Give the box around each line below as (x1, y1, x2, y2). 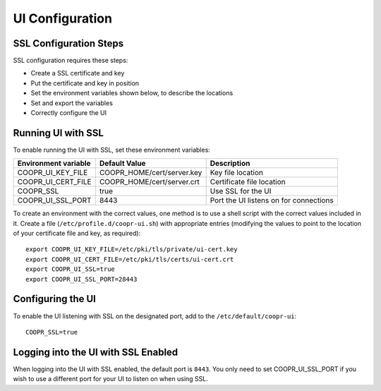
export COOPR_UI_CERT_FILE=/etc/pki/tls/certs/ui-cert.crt (25, 255, 234, 263)
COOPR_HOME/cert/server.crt (99, 177, 200, 187)
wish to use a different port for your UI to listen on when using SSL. (13, 375, 208, 383)
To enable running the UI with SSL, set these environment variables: (13, 145, 211, 154)
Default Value (99, 159, 146, 169)
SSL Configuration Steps (13, 37, 123, 49)
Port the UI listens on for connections (210, 195, 334, 205)
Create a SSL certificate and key (30, 69, 125, 78)
